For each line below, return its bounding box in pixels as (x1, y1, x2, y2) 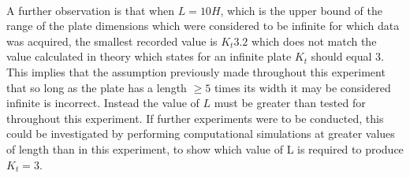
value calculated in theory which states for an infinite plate (6, 48, 292, 65)
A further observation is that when (6, 2, 175, 18)
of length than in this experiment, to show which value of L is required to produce (6, 140, 404, 157)
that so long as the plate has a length (6, 79, 187, 95)
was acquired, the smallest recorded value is (6, 32, 218, 49)
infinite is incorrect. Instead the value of (6, 95, 199, 111)
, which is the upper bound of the (220, 2, 382, 18)
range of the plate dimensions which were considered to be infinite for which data (6, 17, 400, 34)
